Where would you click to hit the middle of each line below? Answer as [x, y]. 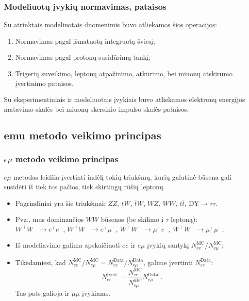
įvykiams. [96, 293]
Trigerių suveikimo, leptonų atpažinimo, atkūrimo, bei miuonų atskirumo [124, 73]
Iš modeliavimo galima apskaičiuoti [68, 245]
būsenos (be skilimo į [132, 219]
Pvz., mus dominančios [50, 219]
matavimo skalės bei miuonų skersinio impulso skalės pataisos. [97, 109]
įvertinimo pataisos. [44, 83]
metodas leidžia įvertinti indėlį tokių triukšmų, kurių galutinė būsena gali [122, 177]
